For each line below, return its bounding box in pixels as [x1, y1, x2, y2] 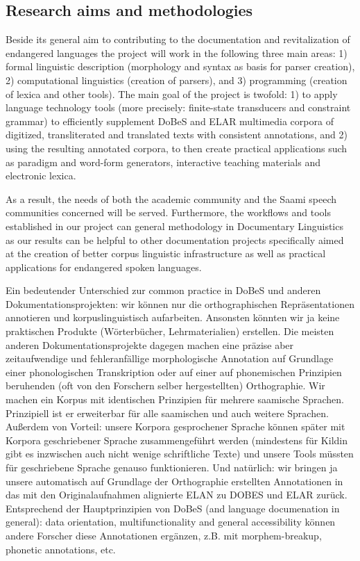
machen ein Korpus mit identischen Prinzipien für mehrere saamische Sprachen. [6, 392, 345, 407]
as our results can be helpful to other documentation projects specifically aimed [6, 232, 344, 247]
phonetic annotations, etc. [6, 542, 116, 556]
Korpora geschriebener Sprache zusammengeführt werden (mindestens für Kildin [6, 432, 348, 447]
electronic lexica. [6, 168, 76, 183]
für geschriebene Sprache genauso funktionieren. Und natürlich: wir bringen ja [6, 460, 338, 475]
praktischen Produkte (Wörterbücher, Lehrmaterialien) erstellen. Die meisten [6, 324, 334, 339]
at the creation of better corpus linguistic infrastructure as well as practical [6, 246, 326, 261]
